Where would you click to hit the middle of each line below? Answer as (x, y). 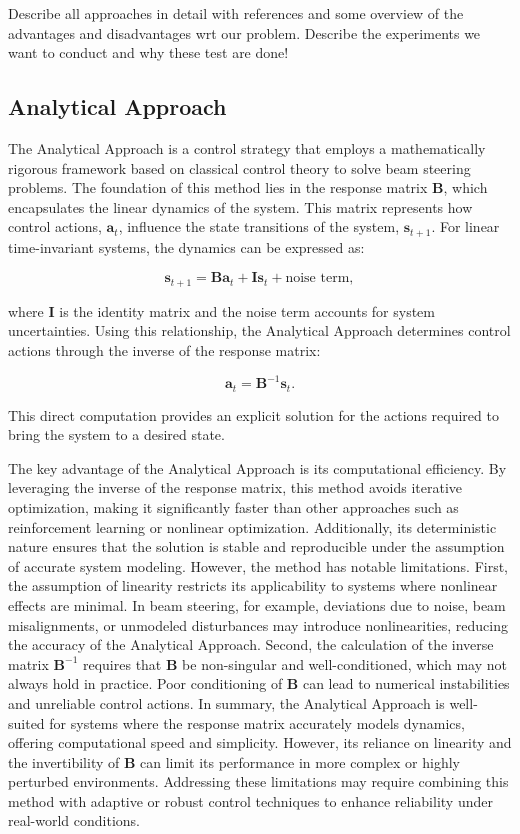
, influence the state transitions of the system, (259, 226)
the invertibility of (64, 761)
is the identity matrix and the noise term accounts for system (247, 310)
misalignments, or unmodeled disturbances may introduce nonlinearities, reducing (258, 624)
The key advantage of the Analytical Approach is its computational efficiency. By (257, 467)
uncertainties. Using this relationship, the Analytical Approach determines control (259, 330)
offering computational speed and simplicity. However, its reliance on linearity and (260, 742)
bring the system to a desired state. (116, 434)
